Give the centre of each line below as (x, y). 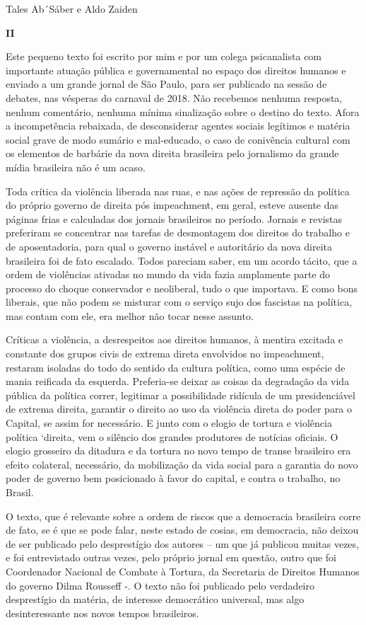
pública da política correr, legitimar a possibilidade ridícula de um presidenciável (181, 395)
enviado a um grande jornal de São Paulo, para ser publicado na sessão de (166, 84)
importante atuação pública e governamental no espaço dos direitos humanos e (176, 70)
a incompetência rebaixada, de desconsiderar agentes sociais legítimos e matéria (178, 126)
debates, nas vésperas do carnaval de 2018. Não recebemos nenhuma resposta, (174, 97)
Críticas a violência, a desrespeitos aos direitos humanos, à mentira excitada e (175, 339)
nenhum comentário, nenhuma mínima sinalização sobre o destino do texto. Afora (183, 111)
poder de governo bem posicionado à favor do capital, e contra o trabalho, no (173, 478)
